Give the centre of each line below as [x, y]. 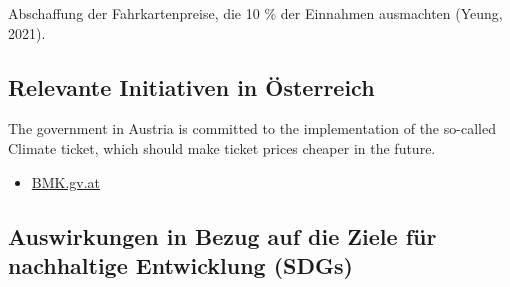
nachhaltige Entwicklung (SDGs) [180, 264]
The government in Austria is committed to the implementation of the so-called [252, 128]
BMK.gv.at [66, 181]
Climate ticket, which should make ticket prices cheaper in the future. [222, 147]
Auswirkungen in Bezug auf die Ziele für [222, 235]
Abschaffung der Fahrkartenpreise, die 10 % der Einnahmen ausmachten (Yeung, [255, 13]
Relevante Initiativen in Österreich [191, 86]
